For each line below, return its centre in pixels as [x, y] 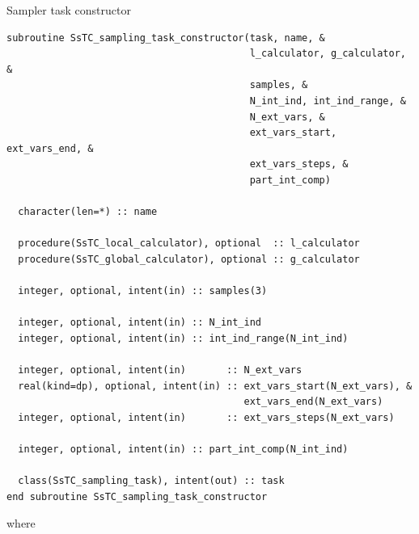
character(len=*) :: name [88, 212]
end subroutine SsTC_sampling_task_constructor [137, 496]
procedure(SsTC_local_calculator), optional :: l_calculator [189, 244]
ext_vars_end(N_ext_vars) [313, 402]
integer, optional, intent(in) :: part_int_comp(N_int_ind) [183, 450]
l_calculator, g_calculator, [328, 54]
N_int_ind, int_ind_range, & [328, 101]
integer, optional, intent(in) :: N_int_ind [140, 323]
